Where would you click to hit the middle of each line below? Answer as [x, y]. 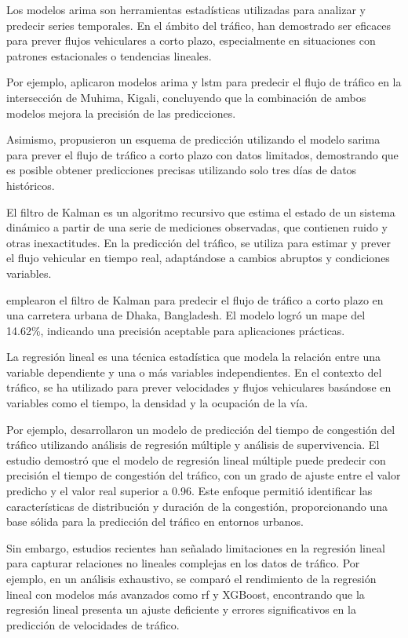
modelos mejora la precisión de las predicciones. [121, 113]
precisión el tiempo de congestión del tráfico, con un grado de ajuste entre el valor [204, 475]
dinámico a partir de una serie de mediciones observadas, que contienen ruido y [197, 227]
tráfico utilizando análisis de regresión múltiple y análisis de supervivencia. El [193, 445]
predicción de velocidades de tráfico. [93, 624]
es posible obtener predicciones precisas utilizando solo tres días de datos [182, 170]
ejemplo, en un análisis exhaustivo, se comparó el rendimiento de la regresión [191, 578]
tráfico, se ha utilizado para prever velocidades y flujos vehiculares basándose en [199, 387]
